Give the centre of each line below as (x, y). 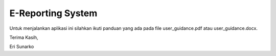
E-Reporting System (53, 13)
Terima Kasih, (24, 37)
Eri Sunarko (22, 47)
